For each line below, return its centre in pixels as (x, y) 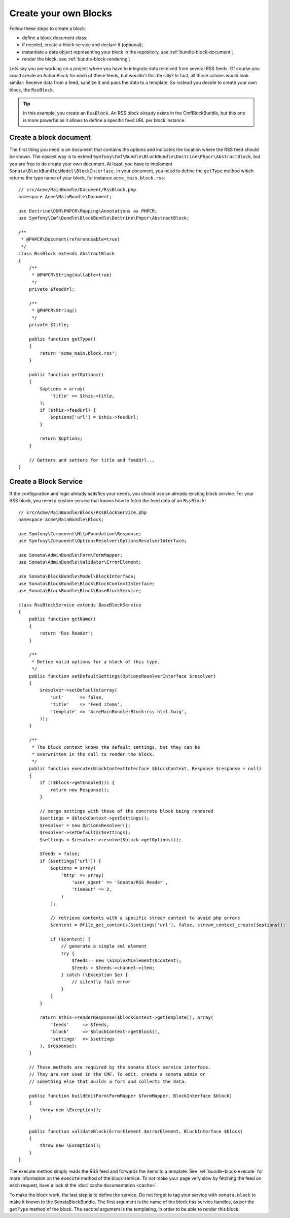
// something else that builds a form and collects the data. (108, 1081)
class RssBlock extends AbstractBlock (67, 254)
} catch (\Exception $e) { (95, 975)
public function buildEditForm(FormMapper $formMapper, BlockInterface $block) (131, 1096)
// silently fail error (101, 982)
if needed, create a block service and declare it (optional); (83, 45)
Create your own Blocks (61, 13)
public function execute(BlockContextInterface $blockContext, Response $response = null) (145, 768)
